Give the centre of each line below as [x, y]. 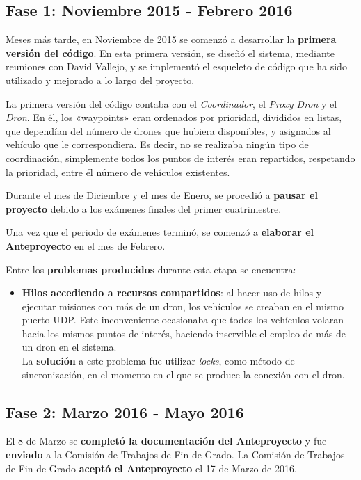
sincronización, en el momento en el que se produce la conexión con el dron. [183, 374]
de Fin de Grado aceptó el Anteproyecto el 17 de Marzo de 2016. [151, 468]
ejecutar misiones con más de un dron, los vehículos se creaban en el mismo [183, 306]
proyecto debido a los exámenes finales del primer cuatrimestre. [144, 208]
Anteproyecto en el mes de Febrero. [86, 245]
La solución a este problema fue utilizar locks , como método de [158, 361]
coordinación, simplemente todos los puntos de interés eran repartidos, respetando [180, 158]
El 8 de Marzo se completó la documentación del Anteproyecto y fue [166, 441]
